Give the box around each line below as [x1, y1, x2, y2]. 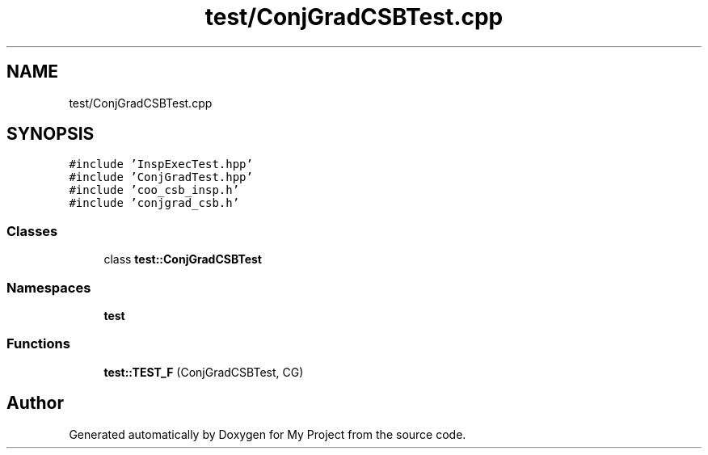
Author [6, 393, 64, 414]
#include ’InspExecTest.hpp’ [69, 158, 253, 171]
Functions [6, 335, 70, 352]
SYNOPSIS [6, 124, 95, 145]
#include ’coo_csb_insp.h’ [69, 183, 240, 197]
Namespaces [6, 279, 91, 296]
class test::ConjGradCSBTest [103, 252, 262, 267]
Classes [6, 222, 58, 239]
